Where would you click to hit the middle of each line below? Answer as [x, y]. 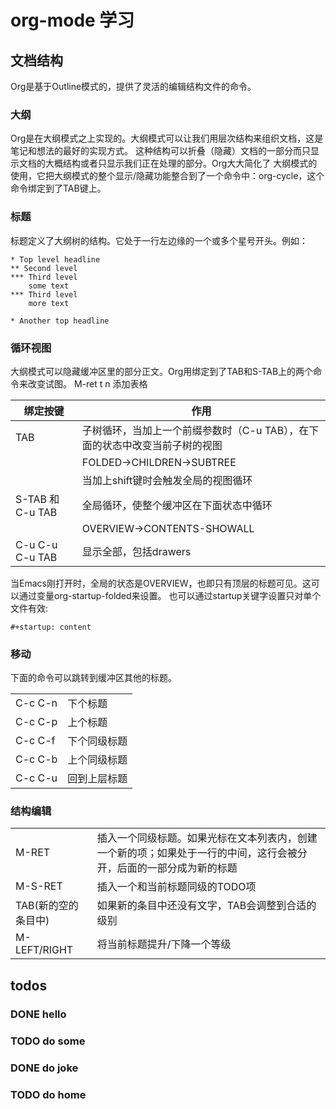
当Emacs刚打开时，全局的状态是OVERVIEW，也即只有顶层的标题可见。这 [161, 583]
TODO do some [48, 1041]
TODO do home [48, 1094]
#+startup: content [51, 627]
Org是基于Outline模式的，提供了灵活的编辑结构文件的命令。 [133, 86]
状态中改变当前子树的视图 [162, 445]
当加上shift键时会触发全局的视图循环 [167, 480]
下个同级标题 [97, 741]
